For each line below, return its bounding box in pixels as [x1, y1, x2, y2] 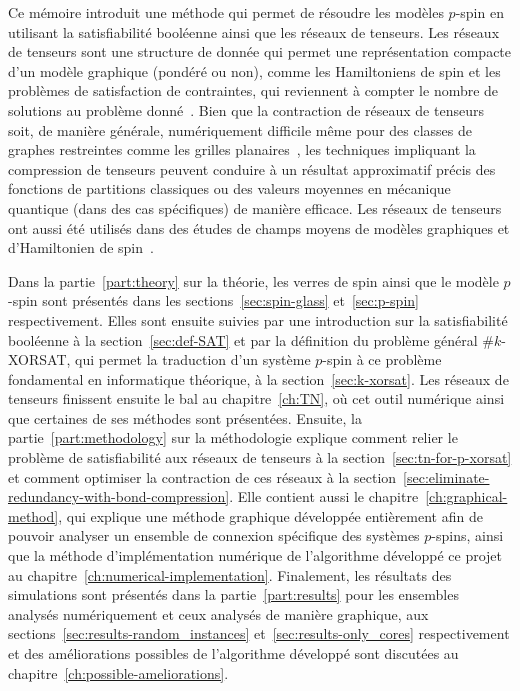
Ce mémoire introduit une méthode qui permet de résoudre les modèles [8, 2, 444, 22]
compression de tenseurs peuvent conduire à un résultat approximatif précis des [8, 158, 496, 179]
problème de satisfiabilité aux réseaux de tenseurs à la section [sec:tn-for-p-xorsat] [8, 447, 512, 468]
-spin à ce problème [322, 349, 442, 370]
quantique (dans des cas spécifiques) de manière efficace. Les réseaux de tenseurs [8, 197, 502, 218]
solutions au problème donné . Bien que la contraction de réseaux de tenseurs [8, 99, 484, 120]
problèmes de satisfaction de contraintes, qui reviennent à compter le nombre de [8, 80, 499, 101]
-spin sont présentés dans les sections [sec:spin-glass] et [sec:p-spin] [8, 290, 419, 311]
